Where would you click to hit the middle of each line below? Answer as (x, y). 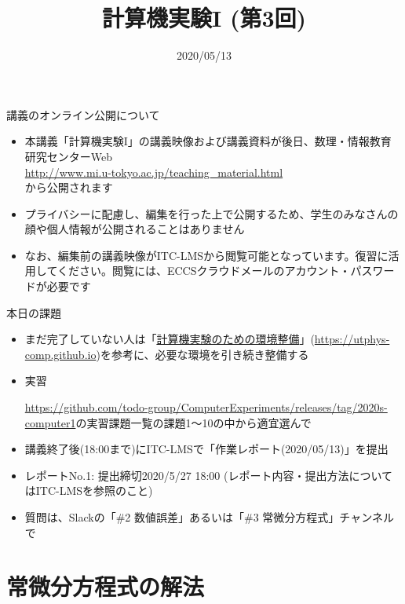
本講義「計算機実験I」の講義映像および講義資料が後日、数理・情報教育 (208, 141)
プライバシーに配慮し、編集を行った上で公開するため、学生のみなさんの (212, 213)
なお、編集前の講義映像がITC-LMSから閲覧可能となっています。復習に (206, 255)
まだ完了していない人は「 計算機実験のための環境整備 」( (170, 339)
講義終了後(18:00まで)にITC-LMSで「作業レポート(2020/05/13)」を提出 (206, 449)
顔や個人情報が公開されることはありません (135, 229)
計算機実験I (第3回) (204, 18)
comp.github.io (60, 354)
